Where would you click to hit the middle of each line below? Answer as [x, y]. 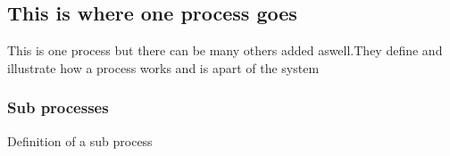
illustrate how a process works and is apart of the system [163, 67]
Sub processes [58, 107]
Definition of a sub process [80, 140]
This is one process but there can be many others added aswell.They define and [225, 50]
